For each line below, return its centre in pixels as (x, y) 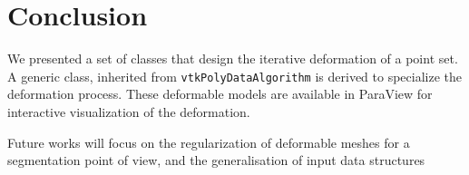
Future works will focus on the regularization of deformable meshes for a (209, 142)
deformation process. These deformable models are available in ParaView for (220, 94)
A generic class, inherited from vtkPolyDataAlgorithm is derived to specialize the (235, 76)
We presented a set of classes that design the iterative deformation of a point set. (233, 58)
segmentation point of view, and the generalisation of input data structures (216, 160)
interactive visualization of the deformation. (129, 111)
